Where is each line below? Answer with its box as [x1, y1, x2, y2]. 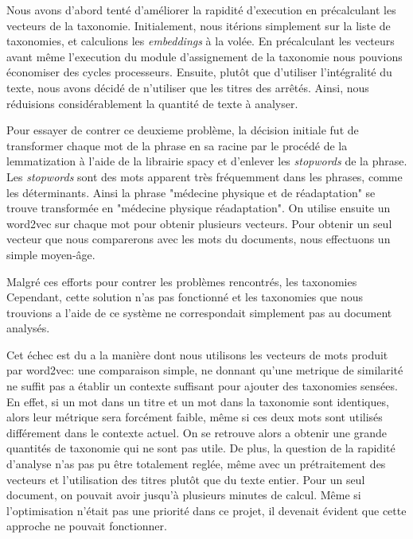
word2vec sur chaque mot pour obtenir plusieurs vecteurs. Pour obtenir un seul [6, 215, 392, 231]
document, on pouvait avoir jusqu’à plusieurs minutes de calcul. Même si [6, 487, 361, 503]
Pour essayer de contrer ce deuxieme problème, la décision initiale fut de [6, 122, 359, 138]
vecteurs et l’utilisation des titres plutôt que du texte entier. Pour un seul [6, 471, 365, 487]
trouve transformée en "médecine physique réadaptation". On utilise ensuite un [6, 200, 391, 216]
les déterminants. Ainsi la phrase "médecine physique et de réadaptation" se [6, 184, 376, 200]
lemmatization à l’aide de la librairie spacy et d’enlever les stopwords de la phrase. [6, 153, 407, 169]
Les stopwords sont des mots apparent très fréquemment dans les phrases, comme [6, 168, 403, 184]
